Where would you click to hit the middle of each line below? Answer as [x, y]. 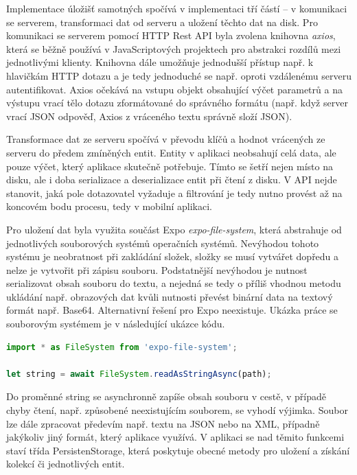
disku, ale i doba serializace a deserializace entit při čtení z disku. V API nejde [172, 179]
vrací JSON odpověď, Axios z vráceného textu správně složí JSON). [149, 116]
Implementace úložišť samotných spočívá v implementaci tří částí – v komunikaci [177, 8]
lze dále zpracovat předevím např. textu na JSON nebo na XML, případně [163, 423]
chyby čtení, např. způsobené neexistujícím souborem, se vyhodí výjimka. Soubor [177, 410]
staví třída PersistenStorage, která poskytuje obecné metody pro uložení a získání [178, 450]
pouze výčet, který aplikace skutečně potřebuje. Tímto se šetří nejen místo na [170, 166]
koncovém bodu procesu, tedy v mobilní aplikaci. [109, 206]
